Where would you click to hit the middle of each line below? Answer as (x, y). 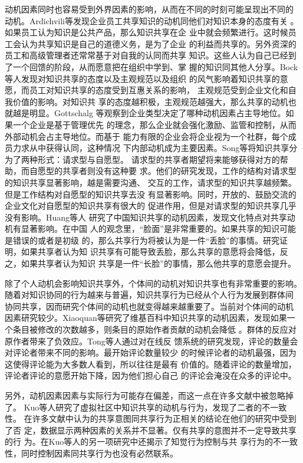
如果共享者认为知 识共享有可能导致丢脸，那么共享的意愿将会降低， (150, 252)
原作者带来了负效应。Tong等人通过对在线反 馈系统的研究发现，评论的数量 (147, 341)
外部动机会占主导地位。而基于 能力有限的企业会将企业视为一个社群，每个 (146, 136)
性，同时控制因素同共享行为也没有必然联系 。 (91, 453)
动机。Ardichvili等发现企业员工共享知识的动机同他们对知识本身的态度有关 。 (152, 20)
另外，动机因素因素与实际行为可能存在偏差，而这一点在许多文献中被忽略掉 (149, 395)
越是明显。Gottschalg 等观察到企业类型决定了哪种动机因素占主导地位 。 (149, 113)
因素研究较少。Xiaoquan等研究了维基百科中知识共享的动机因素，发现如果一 (150, 318)
